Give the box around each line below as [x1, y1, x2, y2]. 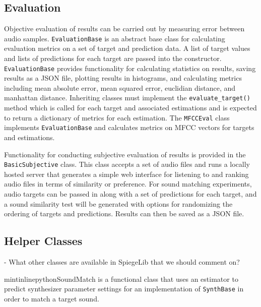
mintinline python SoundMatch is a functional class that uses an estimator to [4, 273, 238, 284]
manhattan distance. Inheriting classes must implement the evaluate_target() [4, 92, 250, 103]
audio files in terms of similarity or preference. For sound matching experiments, [4, 178, 252, 189]
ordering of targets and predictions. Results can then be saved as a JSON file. [4, 208, 244, 219]
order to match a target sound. [4, 293, 99, 303]
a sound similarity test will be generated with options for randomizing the [4, 198, 233, 209]
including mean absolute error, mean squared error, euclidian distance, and [4, 82, 236, 93]
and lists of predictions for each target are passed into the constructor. [4, 53, 222, 64]
